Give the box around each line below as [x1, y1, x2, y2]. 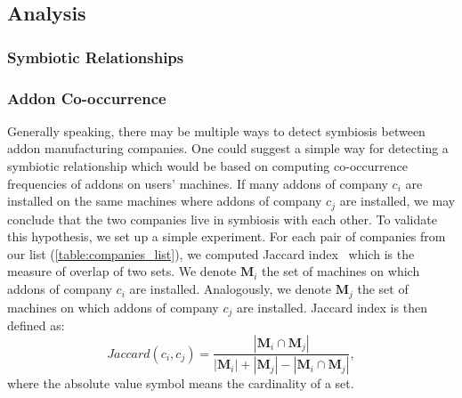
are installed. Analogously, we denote [129, 280, 332, 298]
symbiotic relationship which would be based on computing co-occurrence [7, 157, 408, 175]
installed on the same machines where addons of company [7, 191, 322, 210]
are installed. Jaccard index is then [236, 297, 427, 316]
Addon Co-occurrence [7, 86, 166, 109]
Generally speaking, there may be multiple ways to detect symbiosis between [7, 121, 426, 140]
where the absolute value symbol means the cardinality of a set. [7, 374, 354, 393]
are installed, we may [339, 191, 456, 210]
